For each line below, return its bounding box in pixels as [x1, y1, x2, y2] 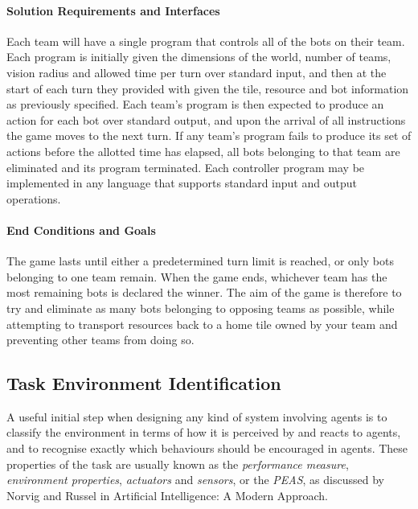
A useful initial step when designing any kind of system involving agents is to [6, 408, 387, 425]
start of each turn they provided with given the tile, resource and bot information [6, 80, 409, 96]
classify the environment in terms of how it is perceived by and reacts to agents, [6, 424, 401, 441]
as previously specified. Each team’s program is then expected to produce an [6, 96, 384, 113]
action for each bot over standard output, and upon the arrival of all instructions [6, 111, 406, 128]
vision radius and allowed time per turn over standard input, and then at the [6, 64, 387, 80]
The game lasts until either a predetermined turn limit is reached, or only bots [6, 252, 394, 269]
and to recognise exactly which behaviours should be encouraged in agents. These [6, 440, 408, 457]
